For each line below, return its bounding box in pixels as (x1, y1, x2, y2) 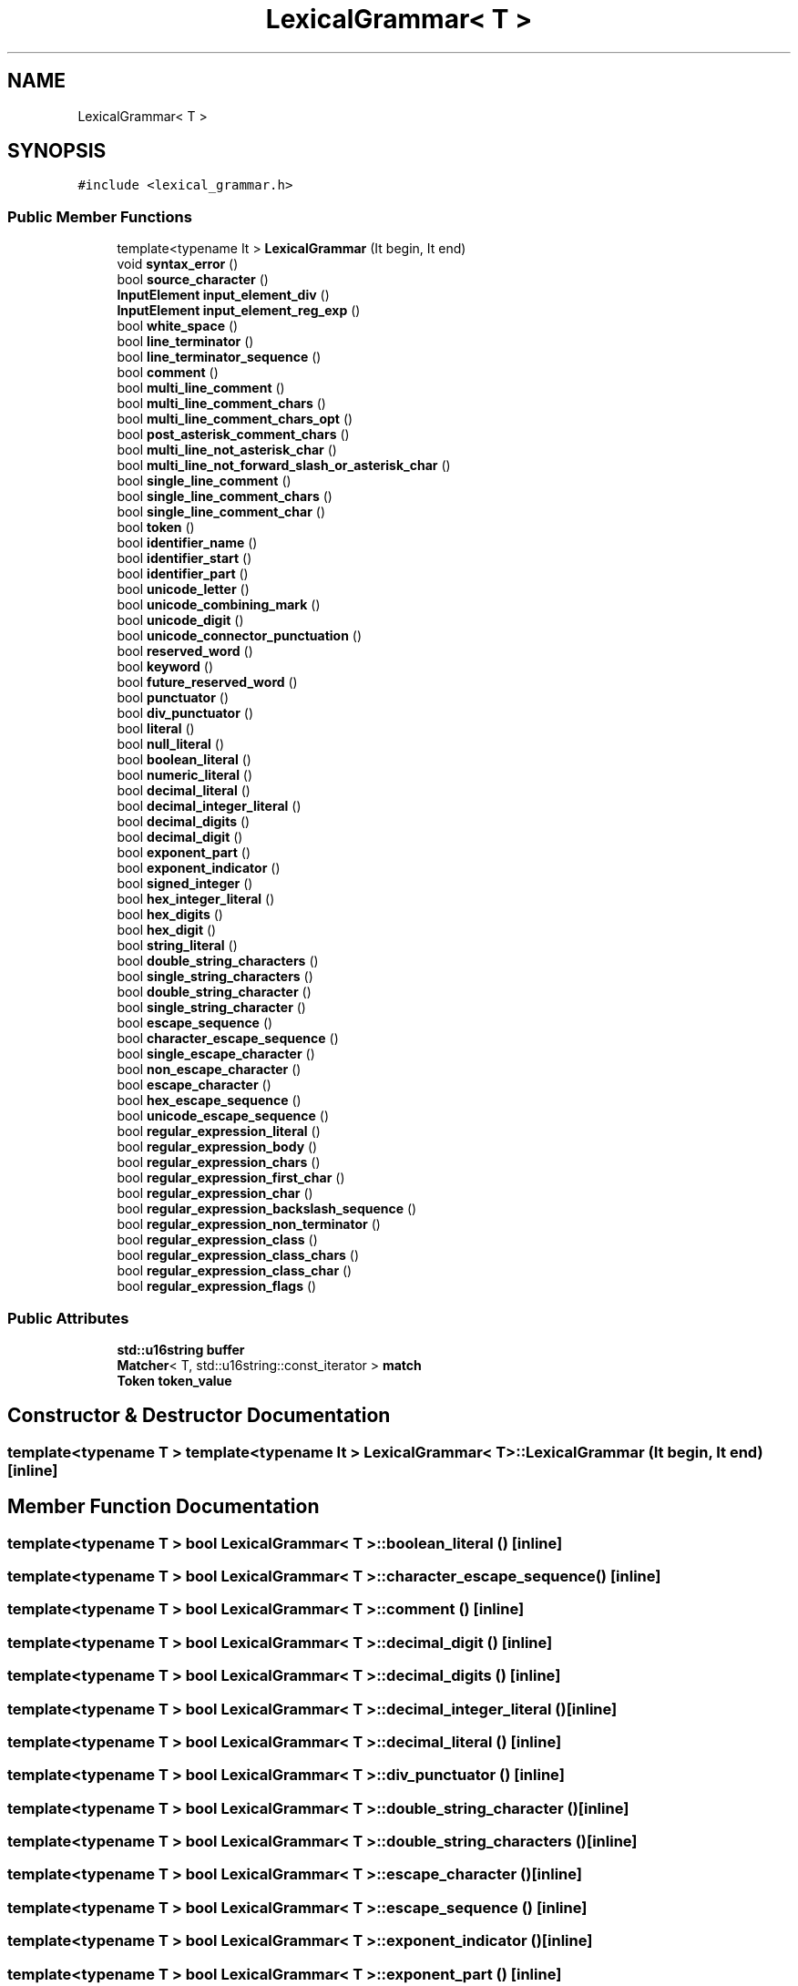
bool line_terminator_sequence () (117, 349, 322, 365)
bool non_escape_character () (117, 1061, 302, 1078)
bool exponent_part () (117, 845, 251, 861)
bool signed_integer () (117, 875, 253, 892)
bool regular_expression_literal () (117, 1123, 321, 1140)
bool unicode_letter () (117, 581, 250, 598)
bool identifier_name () (117, 535, 258, 551)
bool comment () (117, 364, 219, 381)
